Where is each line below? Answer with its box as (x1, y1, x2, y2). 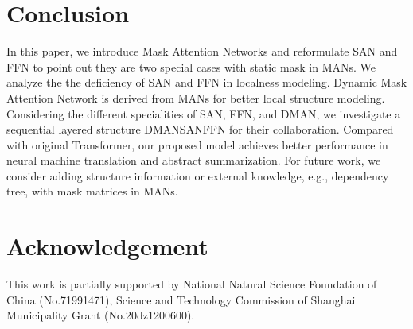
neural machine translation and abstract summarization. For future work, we (6, 152, 381, 168)
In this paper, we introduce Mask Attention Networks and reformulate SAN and (6, 43, 398, 60)
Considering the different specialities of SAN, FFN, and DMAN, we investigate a (6, 105, 401, 122)
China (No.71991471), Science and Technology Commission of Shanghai (6, 291, 356, 308)
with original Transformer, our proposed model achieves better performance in (6, 136, 388, 153)
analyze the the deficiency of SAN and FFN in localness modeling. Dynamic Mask (6, 74, 407, 91)
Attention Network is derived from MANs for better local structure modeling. (6, 89, 385, 106)
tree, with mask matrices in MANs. (6, 183, 178, 199)
